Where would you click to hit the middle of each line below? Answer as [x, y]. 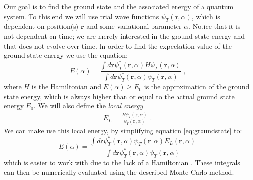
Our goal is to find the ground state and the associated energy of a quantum [119, 6]
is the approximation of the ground [197, 87]
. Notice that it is [215, 26]
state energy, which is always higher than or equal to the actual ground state [119, 96]
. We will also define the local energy [88, 106]
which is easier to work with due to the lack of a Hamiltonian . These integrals [122, 162]
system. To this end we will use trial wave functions [82, 16]
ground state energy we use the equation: [66, 55]
